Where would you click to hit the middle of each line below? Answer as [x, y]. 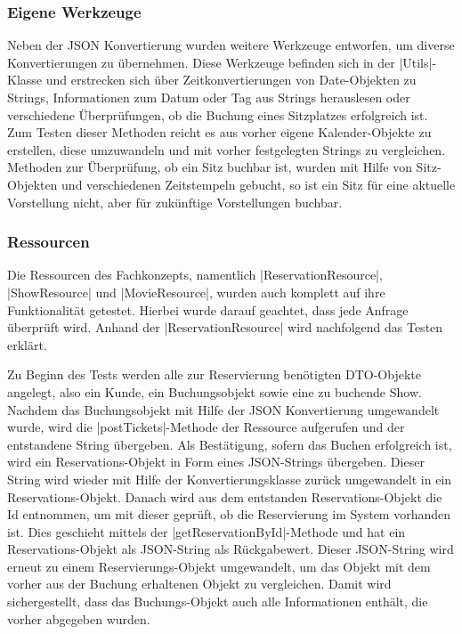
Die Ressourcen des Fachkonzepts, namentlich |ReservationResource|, [195, 275]
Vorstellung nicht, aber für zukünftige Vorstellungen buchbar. [175, 202]
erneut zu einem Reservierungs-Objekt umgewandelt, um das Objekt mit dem [219, 566]
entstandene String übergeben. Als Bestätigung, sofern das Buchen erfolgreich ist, [230, 444]
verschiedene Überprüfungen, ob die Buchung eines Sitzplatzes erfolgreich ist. [218, 114]
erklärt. [27, 344]
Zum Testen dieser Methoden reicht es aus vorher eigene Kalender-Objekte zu [219, 132]
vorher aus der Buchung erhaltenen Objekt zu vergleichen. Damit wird [199, 584]
